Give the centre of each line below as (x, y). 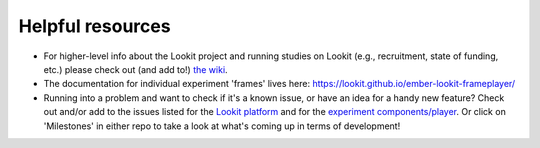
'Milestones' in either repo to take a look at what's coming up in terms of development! (222, 126)
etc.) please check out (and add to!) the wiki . (136, 69)
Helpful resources (94, 26)
